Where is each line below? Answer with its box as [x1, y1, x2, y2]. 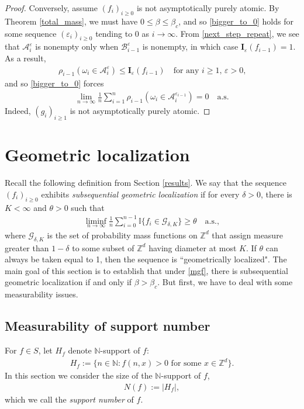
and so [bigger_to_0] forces [5, 77, 104, 89]
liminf [85, 217, 107, 226]
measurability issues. [5, 288, 78, 300]
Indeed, [5, 105, 31, 117]
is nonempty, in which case [142, 40, 239, 53]
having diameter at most [148, 241, 237, 254]
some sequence [5, 27, 57, 39]
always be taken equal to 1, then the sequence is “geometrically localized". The [5, 253, 287, 265]
